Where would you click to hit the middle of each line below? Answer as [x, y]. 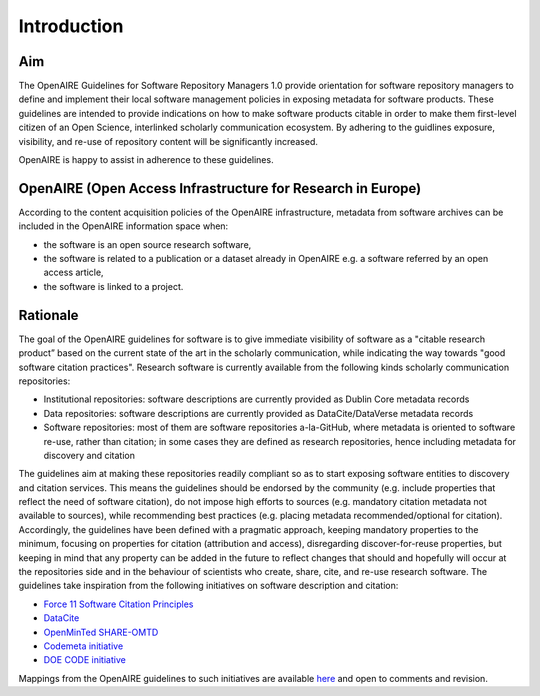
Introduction [71, 26]
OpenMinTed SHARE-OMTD [101, 632]
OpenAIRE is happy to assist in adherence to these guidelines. [146, 160]
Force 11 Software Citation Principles [118, 604]
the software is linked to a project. [113, 286]
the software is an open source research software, [147, 244]
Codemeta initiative [83, 646]
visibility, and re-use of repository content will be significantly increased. [168, 141]
